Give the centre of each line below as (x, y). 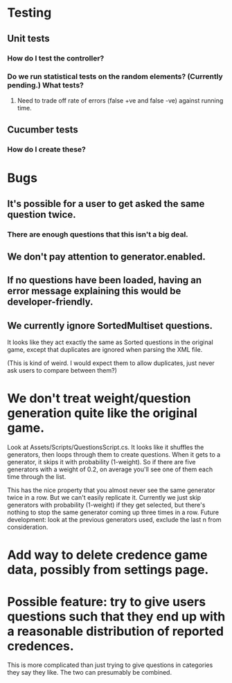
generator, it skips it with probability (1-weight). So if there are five (101, 462)
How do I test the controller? (56, 58)
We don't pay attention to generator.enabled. (106, 257)
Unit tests (28, 39)
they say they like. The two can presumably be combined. (89, 673)
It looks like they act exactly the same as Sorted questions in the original (110, 342)
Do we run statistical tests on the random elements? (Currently (115, 76)
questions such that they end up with (116, 616)
